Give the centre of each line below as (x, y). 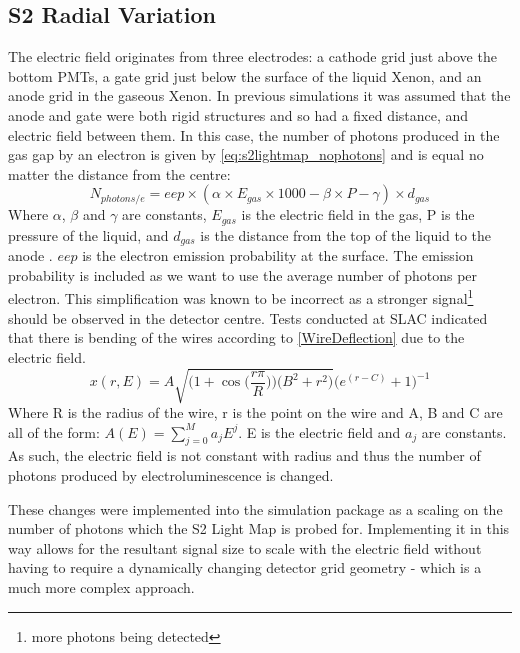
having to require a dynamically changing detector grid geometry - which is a (245, 567)
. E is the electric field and (319, 431)
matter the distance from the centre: (119, 173)
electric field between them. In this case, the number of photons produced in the (254, 134)
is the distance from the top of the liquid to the (346, 234)
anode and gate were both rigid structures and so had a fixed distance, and (238, 114)
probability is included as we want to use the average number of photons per (243, 274)
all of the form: (54, 431)
